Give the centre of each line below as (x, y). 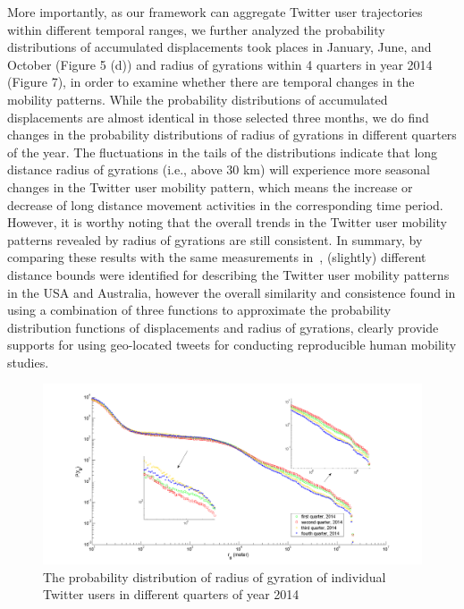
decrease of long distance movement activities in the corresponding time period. (225, 204)
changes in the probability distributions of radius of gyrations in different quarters (232, 135)
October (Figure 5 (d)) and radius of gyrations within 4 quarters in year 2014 (220, 64)
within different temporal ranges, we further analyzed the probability (196, 29)
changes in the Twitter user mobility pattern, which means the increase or (210, 186)
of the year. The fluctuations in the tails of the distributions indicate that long (223, 152)
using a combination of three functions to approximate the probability (199, 310)
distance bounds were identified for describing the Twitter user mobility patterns (228, 274)
